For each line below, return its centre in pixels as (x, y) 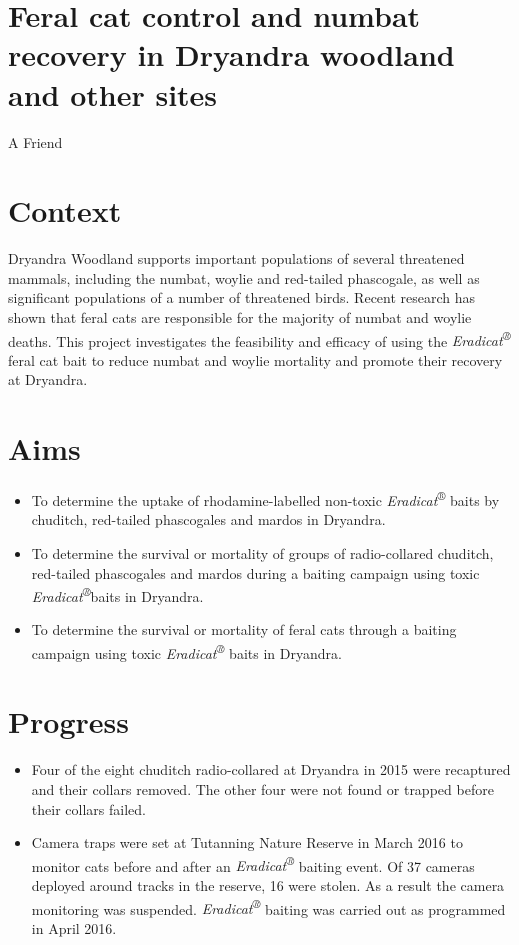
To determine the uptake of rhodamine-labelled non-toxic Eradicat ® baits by (265, 498)
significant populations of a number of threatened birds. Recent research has (242, 297)
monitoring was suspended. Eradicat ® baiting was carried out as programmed (268, 907)
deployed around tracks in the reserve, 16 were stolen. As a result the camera (268, 885)
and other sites (113, 93)
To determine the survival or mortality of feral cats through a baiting (244, 629)
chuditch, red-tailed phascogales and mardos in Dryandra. (208, 519)
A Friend (35, 141)
